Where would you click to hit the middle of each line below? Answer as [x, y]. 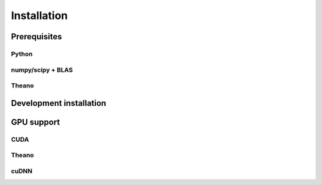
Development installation [59, 103]
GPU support [35, 122]
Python [22, 54]
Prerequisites [36, 37]
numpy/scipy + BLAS [42, 70]
